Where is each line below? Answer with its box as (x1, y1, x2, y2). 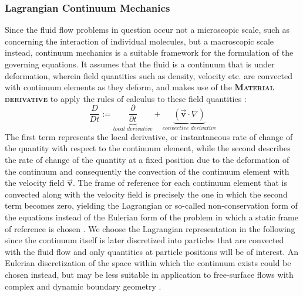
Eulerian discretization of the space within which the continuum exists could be (5, 257, 291, 269)
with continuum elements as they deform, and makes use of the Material (5, 81, 274, 93)
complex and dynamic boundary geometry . (5, 280, 161, 292)
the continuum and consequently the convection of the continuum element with (5, 165, 289, 177)
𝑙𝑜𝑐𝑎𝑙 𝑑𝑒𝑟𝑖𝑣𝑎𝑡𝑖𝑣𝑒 (113, 126, 153, 132)
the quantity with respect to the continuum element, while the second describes (5, 142, 291, 154)
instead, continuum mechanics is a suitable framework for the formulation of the (5, 46, 294, 59)
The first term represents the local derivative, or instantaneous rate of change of (5, 130, 293, 142)
